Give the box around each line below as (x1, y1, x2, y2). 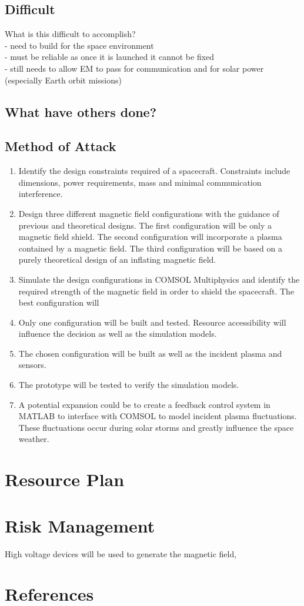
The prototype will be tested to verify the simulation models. (18, 379, 239, 391)
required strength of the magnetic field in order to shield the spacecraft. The (18, 284, 295, 297)
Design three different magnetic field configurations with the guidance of (18, 207, 279, 219)
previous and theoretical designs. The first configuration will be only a (18, 219, 272, 231)
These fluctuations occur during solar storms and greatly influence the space (18, 421, 294, 433)
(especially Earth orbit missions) (5, 73, 122, 86)
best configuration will (18, 296, 99, 309)
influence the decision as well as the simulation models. (18, 327, 217, 340)
